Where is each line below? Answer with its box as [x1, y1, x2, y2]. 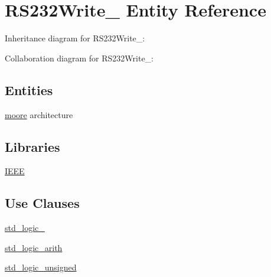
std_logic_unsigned [5, 261, 77, 273]
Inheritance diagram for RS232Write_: [5, 32, 145, 44]
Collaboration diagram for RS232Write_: [5, 51, 154, 64]
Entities [5, 80, 53, 99]
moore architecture [5, 108, 73, 120]
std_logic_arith [5, 241, 63, 253]
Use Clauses [5, 194, 80, 212]
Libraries [5, 137, 60, 155]
